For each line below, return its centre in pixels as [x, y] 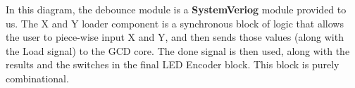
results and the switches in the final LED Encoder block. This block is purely [173, 64]
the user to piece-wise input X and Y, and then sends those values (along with [175, 37]
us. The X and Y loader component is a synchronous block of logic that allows [175, 23]
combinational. [37, 78]
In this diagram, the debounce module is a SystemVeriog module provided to [176, 9]
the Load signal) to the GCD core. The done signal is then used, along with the [178, 50]
